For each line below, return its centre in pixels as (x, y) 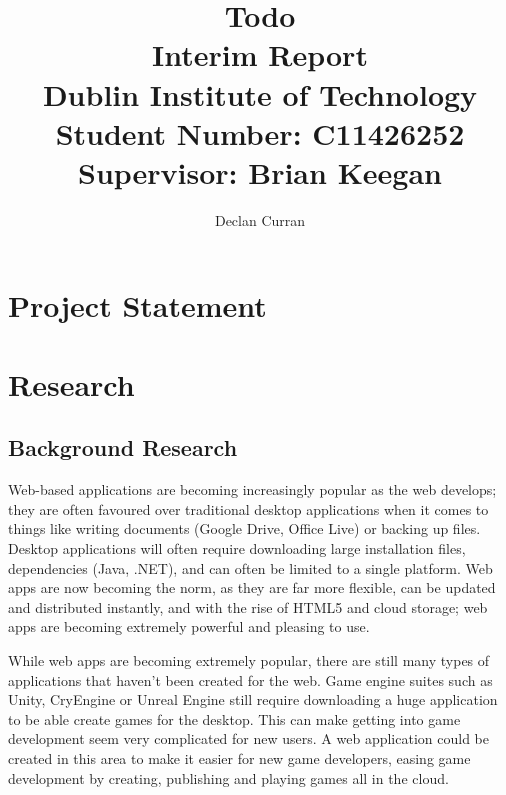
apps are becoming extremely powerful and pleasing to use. (189, 626)
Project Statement (137, 305)
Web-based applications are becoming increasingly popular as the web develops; (252, 489)
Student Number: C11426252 (260, 132)
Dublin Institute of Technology (260, 93)
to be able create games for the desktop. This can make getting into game (234, 718)
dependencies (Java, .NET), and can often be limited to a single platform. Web (250, 567)
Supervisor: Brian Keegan (260, 171)
